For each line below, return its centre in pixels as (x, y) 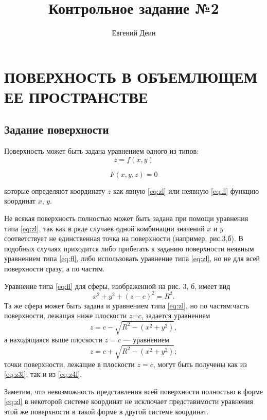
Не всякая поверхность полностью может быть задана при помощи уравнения (126, 218)
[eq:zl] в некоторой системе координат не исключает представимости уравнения (129, 401)
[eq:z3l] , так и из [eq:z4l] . (43, 374)
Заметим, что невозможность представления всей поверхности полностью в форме (134, 391)
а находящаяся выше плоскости (53, 340)
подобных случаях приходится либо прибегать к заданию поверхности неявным (129, 248)
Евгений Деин (134, 33)
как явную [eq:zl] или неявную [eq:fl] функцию (186, 190)
